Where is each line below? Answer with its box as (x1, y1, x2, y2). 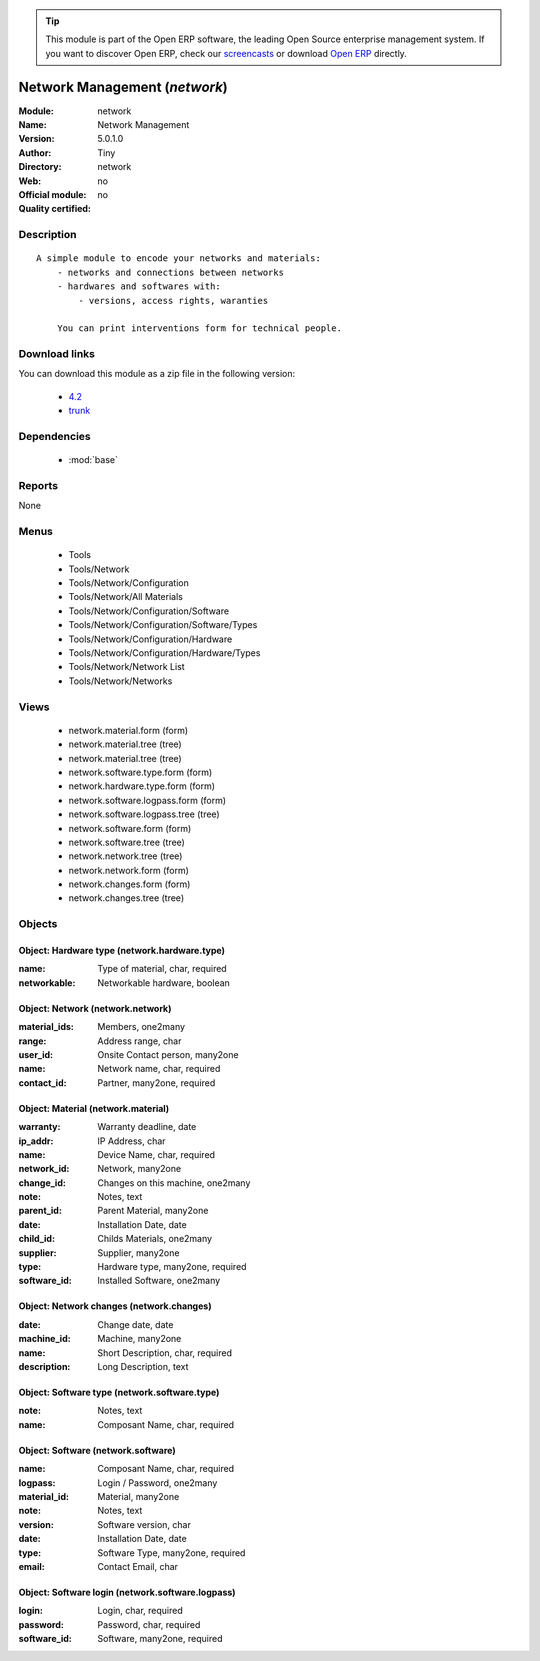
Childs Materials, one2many (97, 1233, 213, 1245)
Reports (18, 478, 59, 492)
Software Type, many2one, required (97, 1546, 246, 1559)
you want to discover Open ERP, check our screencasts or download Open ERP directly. (45, 47, 407, 59)
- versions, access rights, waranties (78, 295, 269, 306)
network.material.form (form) (68, 724, 189, 736)
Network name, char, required (97, 1063, 221, 1075)
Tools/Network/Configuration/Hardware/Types (68, 647, 261, 659)
